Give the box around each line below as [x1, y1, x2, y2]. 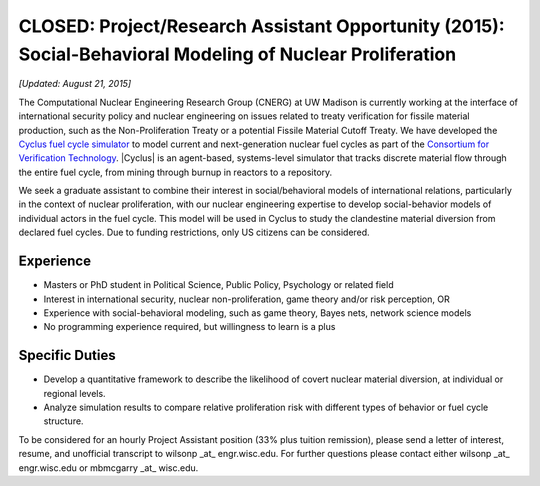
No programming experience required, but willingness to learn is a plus [43, 321, 336, 333]
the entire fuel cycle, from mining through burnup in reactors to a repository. [18, 166, 333, 178]
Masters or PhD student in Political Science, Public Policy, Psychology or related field [43, 279, 394, 291]
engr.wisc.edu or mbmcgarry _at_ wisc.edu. [18, 461, 199, 474]
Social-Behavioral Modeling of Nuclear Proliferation [18, 43, 457, 65]
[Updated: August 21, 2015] [18, 78, 132, 90]
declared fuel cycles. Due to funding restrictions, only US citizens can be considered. [18, 226, 370, 239]
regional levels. [43, 387, 106, 399]
